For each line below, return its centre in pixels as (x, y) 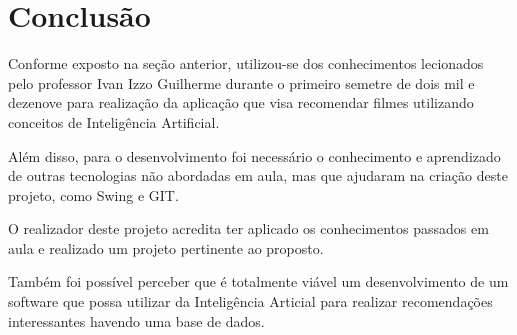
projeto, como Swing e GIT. (93, 194)
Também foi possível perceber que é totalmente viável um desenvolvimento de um (258, 281)
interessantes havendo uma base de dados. (136, 320)
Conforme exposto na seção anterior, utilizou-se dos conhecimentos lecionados (246, 63)
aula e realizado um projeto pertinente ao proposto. (166, 247)
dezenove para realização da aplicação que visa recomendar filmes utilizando (241, 102)
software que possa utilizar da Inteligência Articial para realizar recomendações (250, 301)
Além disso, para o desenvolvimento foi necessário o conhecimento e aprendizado (254, 155)
